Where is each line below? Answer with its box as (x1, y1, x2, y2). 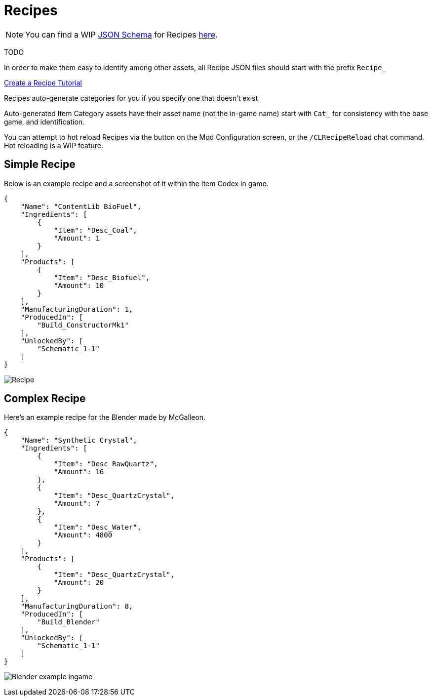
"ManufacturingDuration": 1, (20, 305, 133, 313)
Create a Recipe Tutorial (4, 78, 82, 87)
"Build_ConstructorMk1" (37, 321, 129, 329)
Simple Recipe (4, 158, 76, 171)
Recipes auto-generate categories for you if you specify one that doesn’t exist (4, 93, 258, 102)
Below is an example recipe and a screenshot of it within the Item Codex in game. (4, 179, 269, 188)
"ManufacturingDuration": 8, (20, 602, 133, 611)
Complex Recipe (4, 392, 86, 405)
